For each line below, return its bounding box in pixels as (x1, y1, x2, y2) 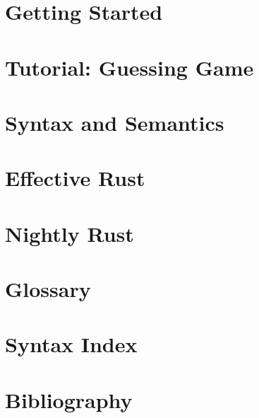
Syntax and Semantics (5, 108, 224, 137)
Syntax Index (5, 330, 138, 359)
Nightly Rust (5, 219, 134, 248)
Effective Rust (5, 163, 145, 192)
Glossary (5, 274, 91, 303)
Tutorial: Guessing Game (5, 52, 254, 81)
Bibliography (5, 385, 133, 414)
